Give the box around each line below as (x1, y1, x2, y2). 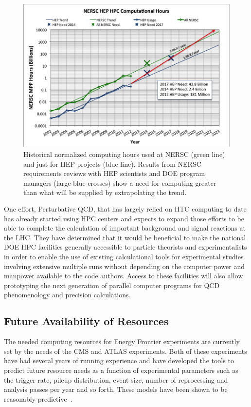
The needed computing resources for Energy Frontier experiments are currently (4, 336, 240, 347)
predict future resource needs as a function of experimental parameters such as (4, 365, 238, 375)
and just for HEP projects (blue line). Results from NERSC (23, 158, 201, 169)
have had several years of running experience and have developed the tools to (4, 355, 234, 366)
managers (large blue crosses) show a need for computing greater (23, 177, 216, 188)
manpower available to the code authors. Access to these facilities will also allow (4, 271, 243, 281)
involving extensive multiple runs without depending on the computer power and (4, 261, 245, 271)
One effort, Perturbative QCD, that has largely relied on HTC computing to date (4, 204, 247, 213)
